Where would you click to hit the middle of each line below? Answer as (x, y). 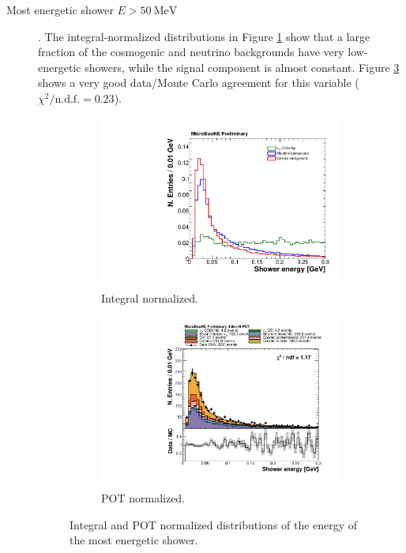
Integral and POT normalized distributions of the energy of (214, 524)
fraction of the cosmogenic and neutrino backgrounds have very (191, 52)
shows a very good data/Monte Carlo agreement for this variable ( (199, 83)
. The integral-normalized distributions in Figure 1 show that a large (204, 36)
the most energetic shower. (134, 540)
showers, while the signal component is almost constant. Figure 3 (242, 67)
